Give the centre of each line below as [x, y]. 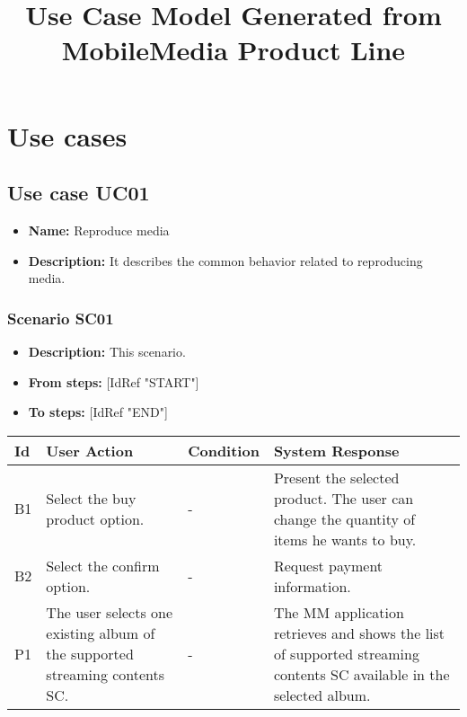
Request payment [328, 565]
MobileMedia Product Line [233, 50]
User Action [90, 450]
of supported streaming [346, 653]
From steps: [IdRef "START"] [114, 381]
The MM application [339, 612]
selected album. [322, 695]
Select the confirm [103, 565]
